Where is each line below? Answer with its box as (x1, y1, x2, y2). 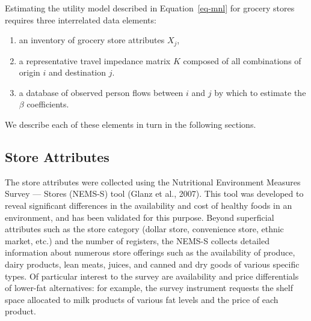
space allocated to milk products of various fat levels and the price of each (5, 293, 279, 305)
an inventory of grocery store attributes (19, 34, 165, 46)
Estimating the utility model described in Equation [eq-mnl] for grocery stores (5, 2, 295, 14)
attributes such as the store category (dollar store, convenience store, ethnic (5, 223, 284, 235)
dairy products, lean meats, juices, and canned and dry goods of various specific (5, 257, 300, 270)
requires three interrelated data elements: (5, 13, 156, 26)
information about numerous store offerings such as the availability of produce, (5, 246, 295, 259)
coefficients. (26, 98, 69, 110)
